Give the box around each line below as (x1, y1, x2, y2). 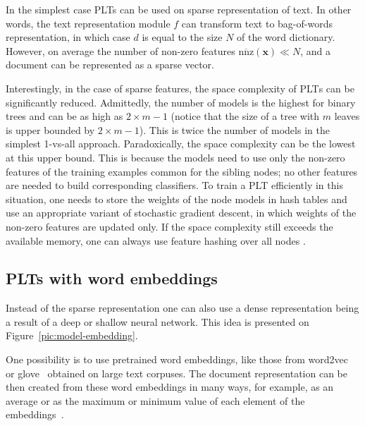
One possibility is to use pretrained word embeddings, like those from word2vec (6, 352, 348, 367)
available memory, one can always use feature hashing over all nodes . (6, 233, 306, 248)
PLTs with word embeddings (6, 267, 218, 289)
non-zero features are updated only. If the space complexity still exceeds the (6, 219, 333, 233)
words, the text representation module (6, 16, 171, 30)
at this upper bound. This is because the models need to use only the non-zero (6, 150, 345, 164)
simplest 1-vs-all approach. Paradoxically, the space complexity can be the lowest (6, 136, 356, 151)
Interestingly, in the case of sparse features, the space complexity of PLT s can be (6, 80, 354, 95)
